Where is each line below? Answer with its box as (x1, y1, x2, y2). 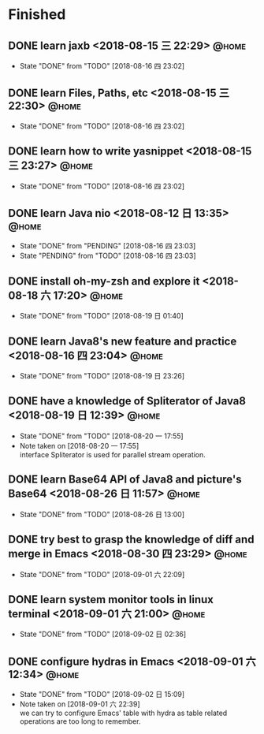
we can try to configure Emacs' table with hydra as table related (19, 708, 228, 718)
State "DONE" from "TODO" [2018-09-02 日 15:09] (19, 690, 185, 699)
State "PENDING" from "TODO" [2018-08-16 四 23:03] (19, 251, 196, 261)
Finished (8, 6, 66, 24)
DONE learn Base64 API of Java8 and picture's (8, 473, 242, 486)
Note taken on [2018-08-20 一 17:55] (19, 441, 139, 450)
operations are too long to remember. (19, 717, 141, 726)
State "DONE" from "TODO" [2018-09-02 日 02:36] (19, 629, 187, 639)
